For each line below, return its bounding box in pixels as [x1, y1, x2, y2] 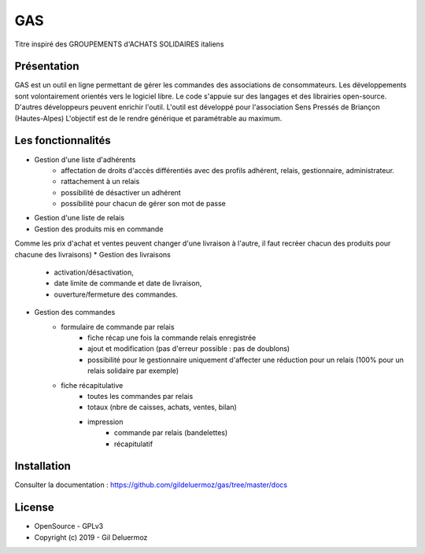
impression [87, 417, 124, 427]
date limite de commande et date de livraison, [54, 279, 202, 288]
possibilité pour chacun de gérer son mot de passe [61, 199, 226, 209]
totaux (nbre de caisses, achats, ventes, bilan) [87, 402, 238, 412]
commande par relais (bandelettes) [114, 428, 228, 438]
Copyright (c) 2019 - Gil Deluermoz [34, 532, 148, 542]
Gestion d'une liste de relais [34, 213, 125, 223]
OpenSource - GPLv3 [34, 522, 104, 531]
